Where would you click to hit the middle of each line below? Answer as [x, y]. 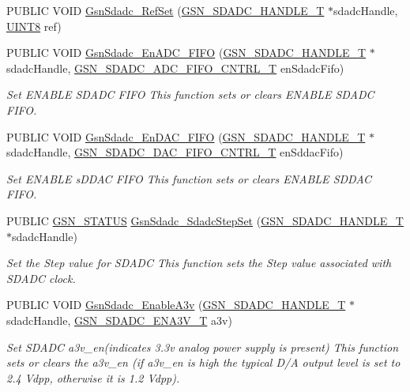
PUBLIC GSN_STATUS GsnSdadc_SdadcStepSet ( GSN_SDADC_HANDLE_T [205, 220]
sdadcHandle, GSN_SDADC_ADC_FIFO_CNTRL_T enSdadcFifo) [175, 68]
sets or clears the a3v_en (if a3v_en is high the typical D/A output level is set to [203, 362]
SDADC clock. [41, 278]
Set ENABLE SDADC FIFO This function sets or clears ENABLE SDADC [190, 94]
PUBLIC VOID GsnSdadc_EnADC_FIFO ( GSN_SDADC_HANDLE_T [186, 53]
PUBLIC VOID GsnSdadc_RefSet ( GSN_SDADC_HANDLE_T [166, 10]
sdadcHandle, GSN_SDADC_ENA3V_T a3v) [119, 320]
